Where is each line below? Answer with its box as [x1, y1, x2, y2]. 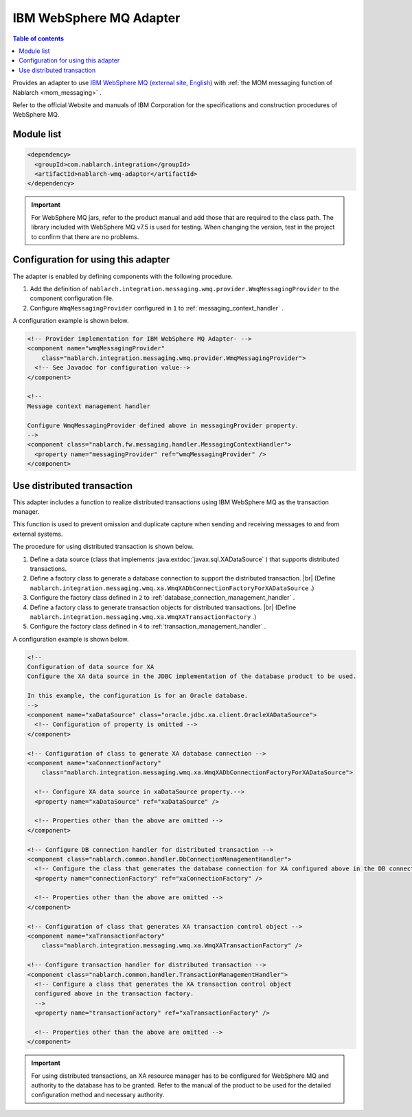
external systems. [12, 530, 63, 538]
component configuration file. [30, 294, 114, 302]
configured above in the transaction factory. [34, 990, 194, 997]
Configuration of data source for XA [27, 663, 154, 671]
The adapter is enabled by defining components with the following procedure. [12, 272, 233, 280]
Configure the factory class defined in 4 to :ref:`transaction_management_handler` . [30, 622, 266, 631]
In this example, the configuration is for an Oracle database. [27, 692, 249, 700]
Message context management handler [27, 402, 151, 410]
